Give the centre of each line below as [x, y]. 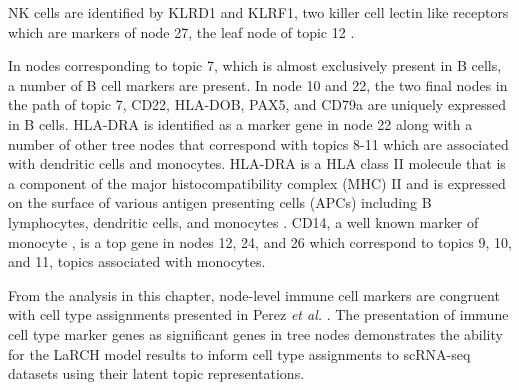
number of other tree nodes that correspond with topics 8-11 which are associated [258, 143]
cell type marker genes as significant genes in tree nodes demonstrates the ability [255, 333]
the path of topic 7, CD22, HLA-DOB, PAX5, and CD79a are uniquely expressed [257, 104]
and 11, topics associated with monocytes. [137, 261]
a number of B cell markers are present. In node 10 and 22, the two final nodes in [258, 84]
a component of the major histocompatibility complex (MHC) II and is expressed [257, 182]
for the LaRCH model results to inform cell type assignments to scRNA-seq [239, 353]
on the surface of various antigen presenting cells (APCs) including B [220, 202]
